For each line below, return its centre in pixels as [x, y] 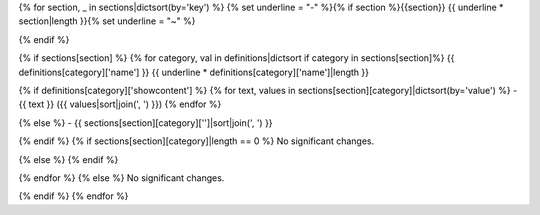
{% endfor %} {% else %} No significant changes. [121, 177]
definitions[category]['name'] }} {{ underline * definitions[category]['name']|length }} [194, 72]
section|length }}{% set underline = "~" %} [107, 21]
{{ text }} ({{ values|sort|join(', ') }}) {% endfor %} [120, 104]
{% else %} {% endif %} [68, 159]
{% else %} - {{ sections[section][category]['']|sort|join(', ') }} [146, 122]
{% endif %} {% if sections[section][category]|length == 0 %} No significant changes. [196, 141]
